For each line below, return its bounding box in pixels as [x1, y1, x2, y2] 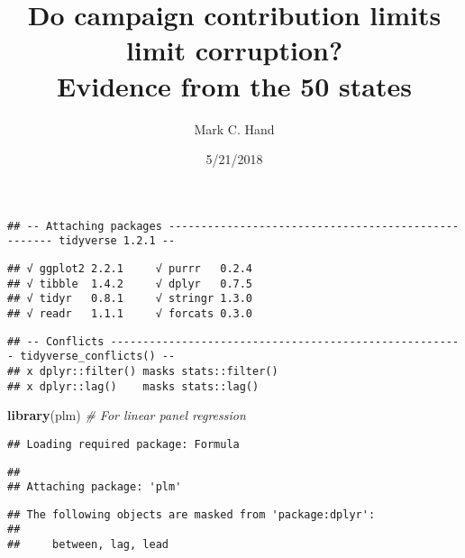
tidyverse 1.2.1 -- [59, 234, 176, 248]
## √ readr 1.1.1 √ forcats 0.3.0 [7, 306, 253, 320]
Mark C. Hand [194, 119, 275, 138]
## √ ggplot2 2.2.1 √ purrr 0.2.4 [7, 262, 253, 275]
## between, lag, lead [7, 538, 169, 552]
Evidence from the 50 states [57, 67, 412, 104]
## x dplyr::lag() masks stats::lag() [7, 380, 260, 393]
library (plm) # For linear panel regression [7, 406, 246, 425]
